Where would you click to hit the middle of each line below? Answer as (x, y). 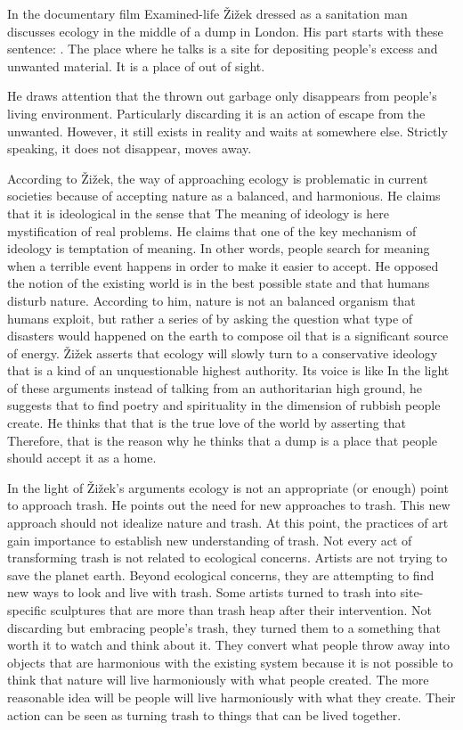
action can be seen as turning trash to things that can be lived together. (204, 714)
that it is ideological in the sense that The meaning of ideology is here (198, 213)
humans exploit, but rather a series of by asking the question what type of (210, 318)
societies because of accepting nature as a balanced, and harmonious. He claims (224, 196)
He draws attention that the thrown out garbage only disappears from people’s (222, 96)
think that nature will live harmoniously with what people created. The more (218, 680)
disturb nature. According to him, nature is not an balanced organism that (211, 300)
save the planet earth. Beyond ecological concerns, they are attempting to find (221, 574)
